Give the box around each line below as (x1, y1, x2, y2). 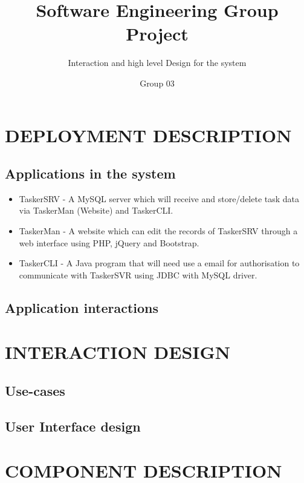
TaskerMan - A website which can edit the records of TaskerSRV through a (19, 225, 298, 237)
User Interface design (5, 416, 141, 435)
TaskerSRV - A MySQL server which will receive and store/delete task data (19, 192, 300, 205)
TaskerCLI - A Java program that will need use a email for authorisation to (19, 257, 300, 269)
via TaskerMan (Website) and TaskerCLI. (19, 204, 173, 217)
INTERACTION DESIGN (5, 340, 231, 364)
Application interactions (5, 298, 159, 317)
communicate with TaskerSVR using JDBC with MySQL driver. (19, 268, 257, 281)
